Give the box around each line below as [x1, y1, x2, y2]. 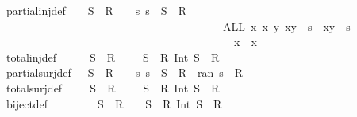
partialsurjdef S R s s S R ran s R [6, 64, 244, 81]
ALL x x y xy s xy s [222, 17, 351, 34]
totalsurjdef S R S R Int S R [6, 79, 220, 96]
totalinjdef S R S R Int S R [6, 48, 220, 65]
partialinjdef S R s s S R [6, 2, 186, 18]
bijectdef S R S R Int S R [6, 95, 222, 111]
